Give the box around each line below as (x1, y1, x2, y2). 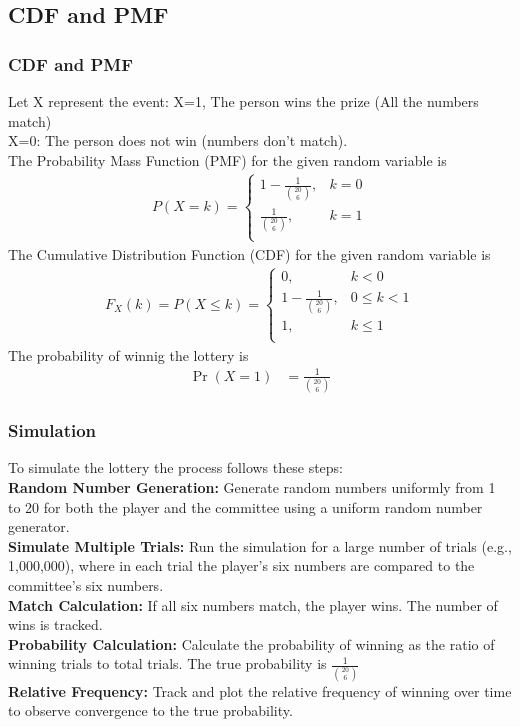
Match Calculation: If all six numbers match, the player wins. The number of (8, 594, 498, 615)
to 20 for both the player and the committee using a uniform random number (8, 496, 483, 517)
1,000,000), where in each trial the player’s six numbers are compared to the (8, 555, 475, 576)
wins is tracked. (8, 614, 103, 635)
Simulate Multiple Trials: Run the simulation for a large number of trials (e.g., (8, 535, 512, 556)
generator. (8, 516, 70, 537)
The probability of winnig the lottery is (8, 344, 249, 365)
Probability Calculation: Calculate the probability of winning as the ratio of (8, 633, 495, 654)
